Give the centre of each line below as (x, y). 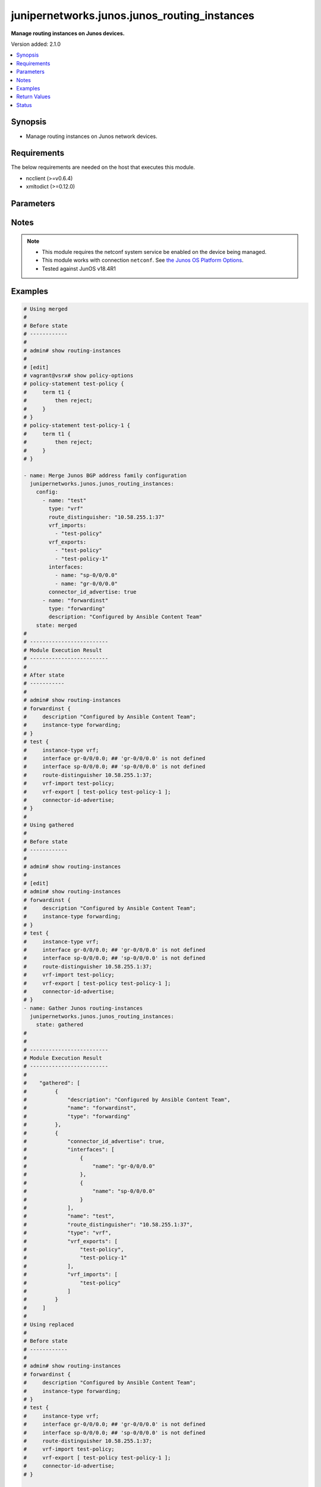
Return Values (33, 97)
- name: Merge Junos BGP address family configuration (105, 475)
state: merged (56, 625)
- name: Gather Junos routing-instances (83, 1008)
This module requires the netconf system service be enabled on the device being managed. (154, 252)
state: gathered (59, 1025)
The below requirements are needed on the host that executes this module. (103, 167)
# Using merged (45, 309)
